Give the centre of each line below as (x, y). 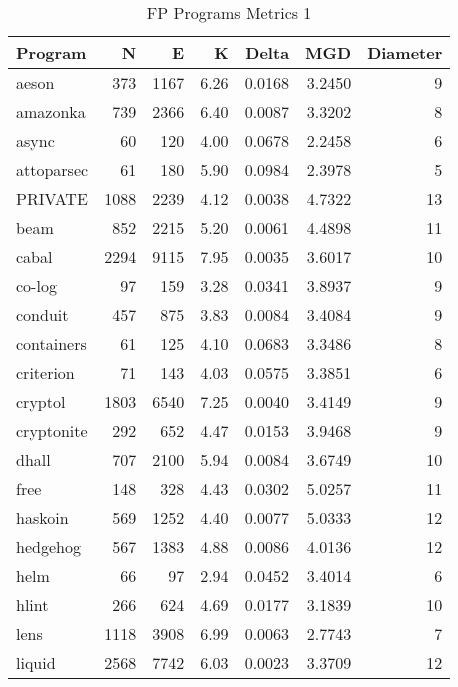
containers (51, 343)
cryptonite (52, 430)
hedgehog (48, 546)
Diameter (405, 52)
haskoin (42, 517)
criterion (45, 372)
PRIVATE (52, 198)
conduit (42, 314)
